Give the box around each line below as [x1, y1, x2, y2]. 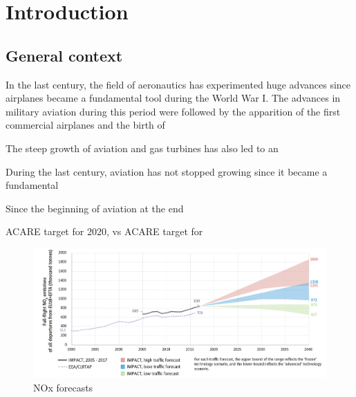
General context [6, 44, 123, 66]
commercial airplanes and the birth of [6, 118, 165, 132]
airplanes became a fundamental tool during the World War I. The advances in [6, 91, 341, 105]
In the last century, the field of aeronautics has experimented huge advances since [6, 77, 351, 91]
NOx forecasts [33, 380, 93, 394]
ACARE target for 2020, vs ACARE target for [6, 224, 203, 239]
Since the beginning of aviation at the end [6, 201, 184, 215]
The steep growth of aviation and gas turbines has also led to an [6, 140, 279, 155]
